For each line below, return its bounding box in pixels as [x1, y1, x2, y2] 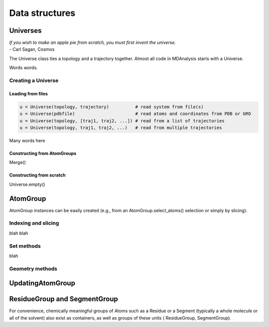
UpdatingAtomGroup [9, 279, 76, 288]
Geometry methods [9, 265, 57, 272]
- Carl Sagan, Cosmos [9, 46, 55, 52]
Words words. [9, 65, 38, 71]
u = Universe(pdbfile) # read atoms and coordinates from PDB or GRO [19, 111, 251, 117]
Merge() [9, 160, 26, 165]
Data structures [9, 7, 76, 18]
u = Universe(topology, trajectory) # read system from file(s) [19, 104, 204, 109]
